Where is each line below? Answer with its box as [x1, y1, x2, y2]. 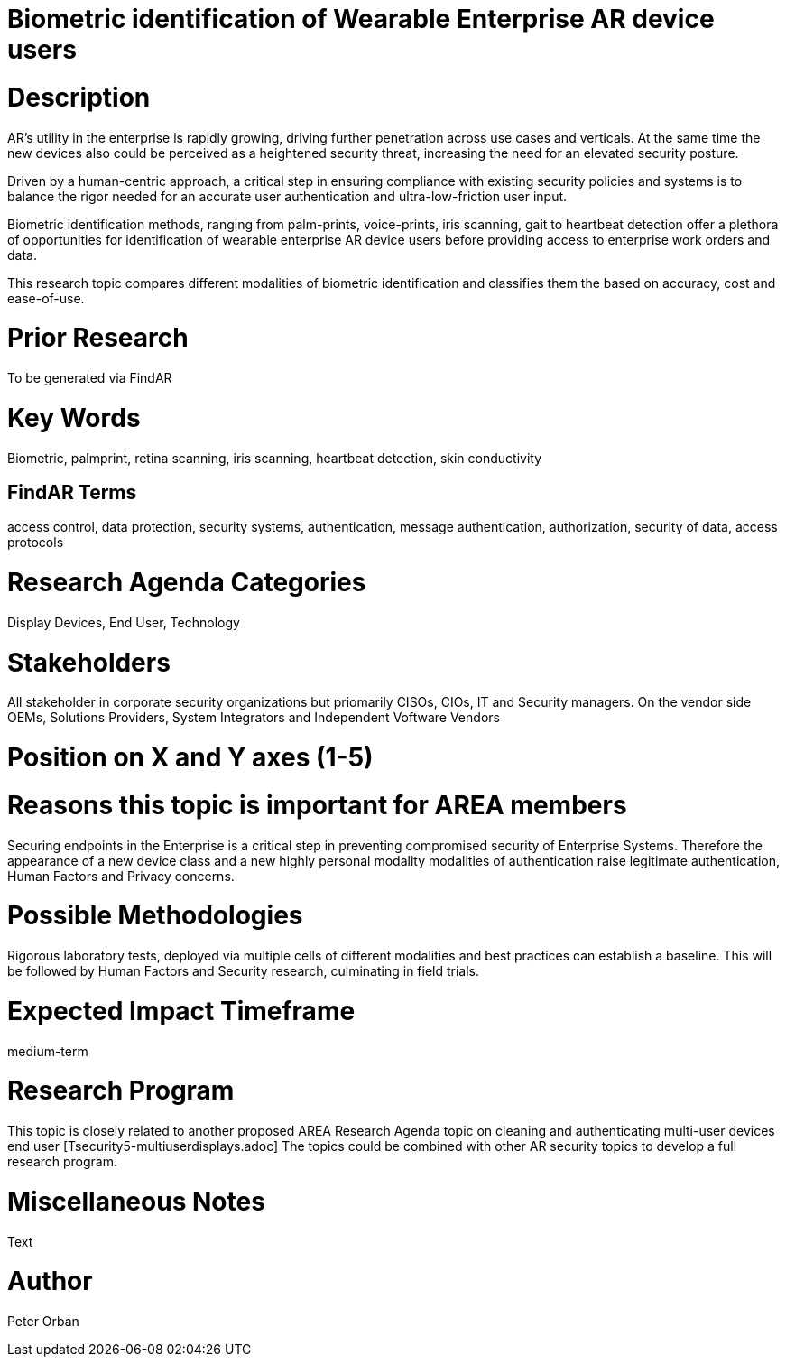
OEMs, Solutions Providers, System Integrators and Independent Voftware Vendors [7, 710, 500, 726]
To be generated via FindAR [7, 370, 172, 385]
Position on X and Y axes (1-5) [7, 742, 374, 774]
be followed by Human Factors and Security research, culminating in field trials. [7, 963, 480, 979]
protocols [7, 534, 64, 551]
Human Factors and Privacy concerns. [7, 868, 235, 884]
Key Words [7, 402, 141, 433]
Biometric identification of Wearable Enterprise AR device [7, 4, 715, 34]
